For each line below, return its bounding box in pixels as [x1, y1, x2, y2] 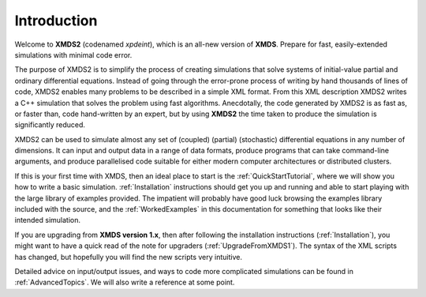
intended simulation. [14, 216, 81, 225]
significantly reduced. [14, 120, 86, 130]
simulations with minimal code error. [14, 50, 133, 59]
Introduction [14, 12, 98, 29]
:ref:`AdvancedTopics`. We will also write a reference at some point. [14, 277, 235, 288]
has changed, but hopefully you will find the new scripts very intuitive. [14, 252, 242, 261]
